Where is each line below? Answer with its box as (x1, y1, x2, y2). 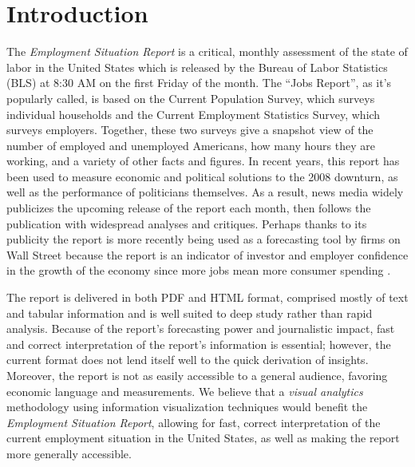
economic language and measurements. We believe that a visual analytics (6, 382, 363, 399)
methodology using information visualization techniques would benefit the (6, 398, 368, 415)
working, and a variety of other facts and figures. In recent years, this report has (6, 152, 400, 169)
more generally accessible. (6, 445, 132, 461)
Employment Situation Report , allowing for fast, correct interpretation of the (6, 414, 381, 430)
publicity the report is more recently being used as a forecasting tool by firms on (6, 231, 401, 247)
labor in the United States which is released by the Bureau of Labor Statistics (6, 58, 388, 75)
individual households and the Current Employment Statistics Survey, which (6, 105, 381, 122)
